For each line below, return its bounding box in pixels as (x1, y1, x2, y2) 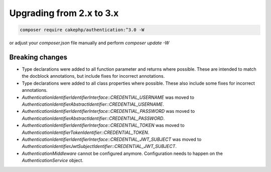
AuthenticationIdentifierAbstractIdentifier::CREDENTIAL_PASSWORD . (22, 115, 165, 121)
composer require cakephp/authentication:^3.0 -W (20, 27, 145, 33)
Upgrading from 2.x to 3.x (9, 8, 119, 19)
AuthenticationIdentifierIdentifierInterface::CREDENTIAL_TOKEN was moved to (22, 122, 185, 128)
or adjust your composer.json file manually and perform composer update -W (9, 40, 170, 46)
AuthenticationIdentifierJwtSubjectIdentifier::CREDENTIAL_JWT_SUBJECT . (22, 143, 177, 149)
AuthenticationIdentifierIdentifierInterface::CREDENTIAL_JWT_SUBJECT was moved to (22, 136, 202, 142)
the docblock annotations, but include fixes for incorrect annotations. (22, 73, 165, 79)
